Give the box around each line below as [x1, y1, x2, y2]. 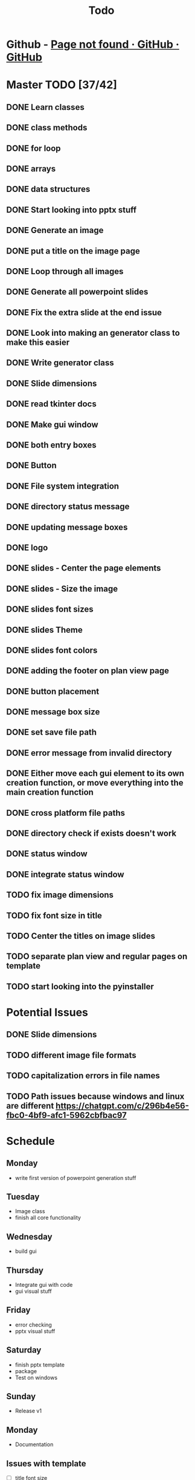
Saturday [6, 1345, 42, 1356]
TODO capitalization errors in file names [6, 1071, 160, 1081]
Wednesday [6, 1231, 53, 1241]
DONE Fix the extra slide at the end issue [6, 307, 162, 318]
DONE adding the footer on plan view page [6, 665, 170, 676]
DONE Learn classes [6, 102, 85, 112]
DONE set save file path [6, 727, 97, 737]
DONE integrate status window [6, 869, 125, 879]
